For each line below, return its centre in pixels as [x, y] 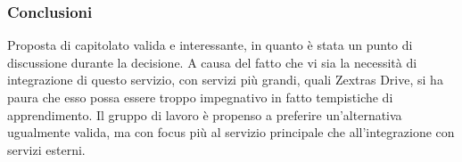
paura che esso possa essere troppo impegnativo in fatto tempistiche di [200, 97]
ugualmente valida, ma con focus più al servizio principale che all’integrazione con [231, 132]
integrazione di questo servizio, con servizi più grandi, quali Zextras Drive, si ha [225, 80]
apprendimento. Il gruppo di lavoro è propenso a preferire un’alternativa [205, 114]
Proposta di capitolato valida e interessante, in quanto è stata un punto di [210, 45]
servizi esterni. [46, 149]
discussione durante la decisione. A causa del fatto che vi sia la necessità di [212, 62]
